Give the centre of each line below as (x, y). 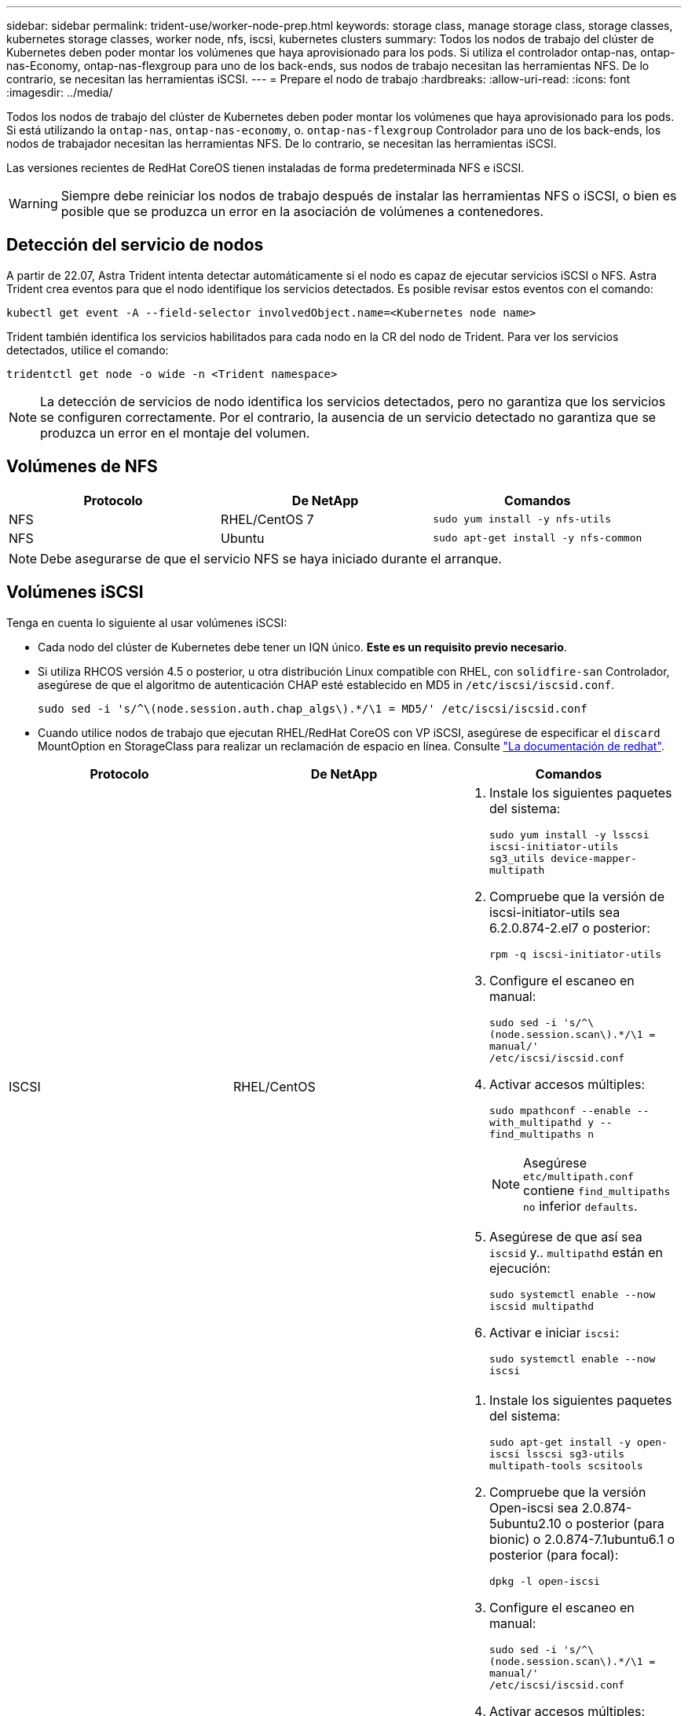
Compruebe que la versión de (576, 896)
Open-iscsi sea (534, 1507)
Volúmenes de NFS (82, 467)
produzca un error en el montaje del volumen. (175, 433)
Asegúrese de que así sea (565, 1236)
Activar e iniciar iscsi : (554, 1332)
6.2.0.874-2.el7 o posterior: (569, 928)
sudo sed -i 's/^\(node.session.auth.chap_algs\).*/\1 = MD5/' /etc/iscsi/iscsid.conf (313, 708)
